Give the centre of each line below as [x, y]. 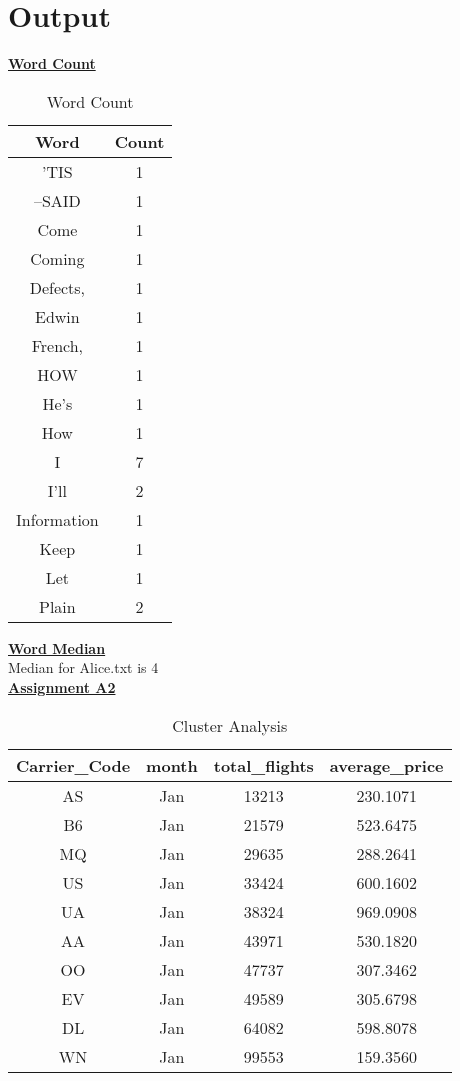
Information [57, 519]
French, [57, 345]
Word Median [57, 647]
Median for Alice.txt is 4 [83, 667]
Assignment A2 [62, 686]
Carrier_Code [73, 765]
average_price [386, 765]
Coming [57, 258]
